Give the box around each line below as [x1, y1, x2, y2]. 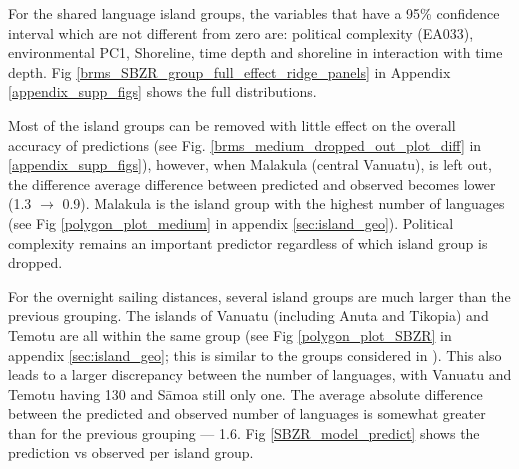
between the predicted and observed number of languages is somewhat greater [8, 403, 486, 424]
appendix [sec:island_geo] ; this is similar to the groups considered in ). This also [8, 344, 502, 365]
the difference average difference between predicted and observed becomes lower [8, 173, 496, 194]
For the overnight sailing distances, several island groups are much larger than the [8, 285, 511, 306]
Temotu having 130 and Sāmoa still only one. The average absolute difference [8, 383, 483, 404]
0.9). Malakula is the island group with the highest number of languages [62, 193, 505, 214]
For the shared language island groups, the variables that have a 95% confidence [8, 3, 500, 23]
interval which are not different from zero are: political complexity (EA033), [8, 22, 474, 43]
